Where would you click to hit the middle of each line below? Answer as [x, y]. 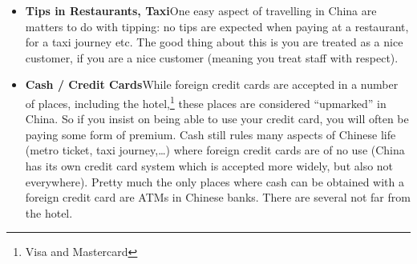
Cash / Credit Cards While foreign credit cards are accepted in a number [212, 84]
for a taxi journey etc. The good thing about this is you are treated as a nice [214, 42]
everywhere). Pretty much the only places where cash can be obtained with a [215, 181]
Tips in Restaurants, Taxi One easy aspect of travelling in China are [201, 10]
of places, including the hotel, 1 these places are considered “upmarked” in [206, 102]
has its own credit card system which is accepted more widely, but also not [209, 166]
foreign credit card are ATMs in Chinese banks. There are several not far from [218, 197]
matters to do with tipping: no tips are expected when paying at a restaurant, [217, 26]
